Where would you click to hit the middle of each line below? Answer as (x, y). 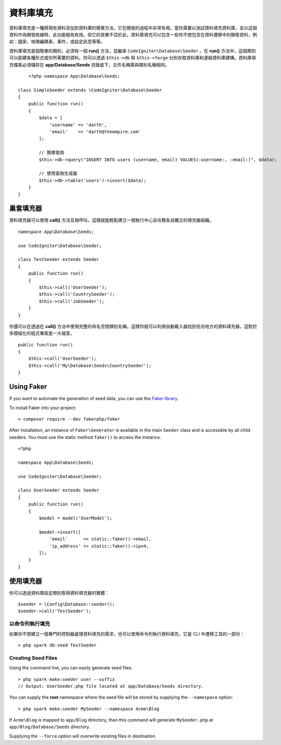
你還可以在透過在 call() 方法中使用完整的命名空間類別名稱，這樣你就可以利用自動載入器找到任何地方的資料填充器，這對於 (133, 326)
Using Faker (28, 387)
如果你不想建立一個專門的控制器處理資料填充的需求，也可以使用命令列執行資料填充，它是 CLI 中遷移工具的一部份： (127, 634)
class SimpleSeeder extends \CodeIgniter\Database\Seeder (90, 90)
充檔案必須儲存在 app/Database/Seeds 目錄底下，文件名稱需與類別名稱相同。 (89, 65)
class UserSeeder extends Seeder (59, 490)
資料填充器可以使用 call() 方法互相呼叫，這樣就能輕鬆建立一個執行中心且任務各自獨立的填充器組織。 (111, 220)
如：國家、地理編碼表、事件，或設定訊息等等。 (57, 42)
